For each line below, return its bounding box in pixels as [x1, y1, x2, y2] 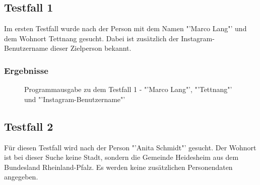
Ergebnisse [4, 64, 48, 76]
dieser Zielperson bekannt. [50, 43, 132, 53]
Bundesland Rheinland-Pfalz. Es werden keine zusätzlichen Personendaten [4, 161, 233, 172]
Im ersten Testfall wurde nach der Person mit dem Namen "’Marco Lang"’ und [4, 23, 247, 34]
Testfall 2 [4, 118, 53, 134]
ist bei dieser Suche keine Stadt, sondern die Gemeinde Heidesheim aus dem [4, 152, 239, 162]
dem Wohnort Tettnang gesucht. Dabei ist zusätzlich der [4, 33, 179, 43]
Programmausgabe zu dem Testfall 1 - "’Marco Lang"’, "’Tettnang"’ [24, 84, 232, 95]
